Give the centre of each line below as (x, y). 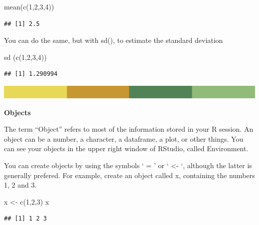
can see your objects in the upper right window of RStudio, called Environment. (126, 148)
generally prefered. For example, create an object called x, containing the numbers (129, 175)
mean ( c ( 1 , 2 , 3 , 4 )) (29, 6)
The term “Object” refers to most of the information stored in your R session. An (129, 129)
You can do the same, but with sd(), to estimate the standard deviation (114, 40)
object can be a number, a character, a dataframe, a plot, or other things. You (124, 138)
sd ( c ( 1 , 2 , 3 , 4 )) (25, 57)
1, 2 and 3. (20, 185)
